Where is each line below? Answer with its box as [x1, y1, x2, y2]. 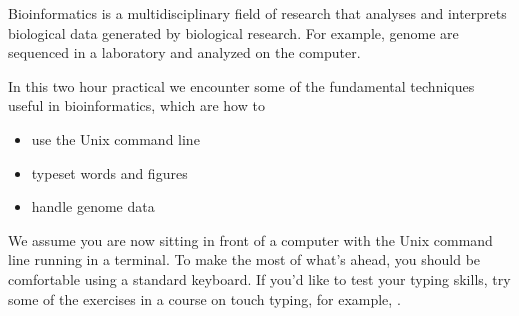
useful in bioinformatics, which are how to [8, 95, 265, 116]
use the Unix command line [31, 128, 200, 149]
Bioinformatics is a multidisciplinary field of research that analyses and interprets [8, 3, 507, 23]
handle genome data [31, 196, 155, 217]
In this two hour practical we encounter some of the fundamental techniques [8, 75, 475, 96]
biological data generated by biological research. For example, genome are [8, 22, 459, 43]
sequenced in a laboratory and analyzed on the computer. [8, 42, 361, 63]
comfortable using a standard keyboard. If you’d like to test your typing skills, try [8, 268, 511, 289]
